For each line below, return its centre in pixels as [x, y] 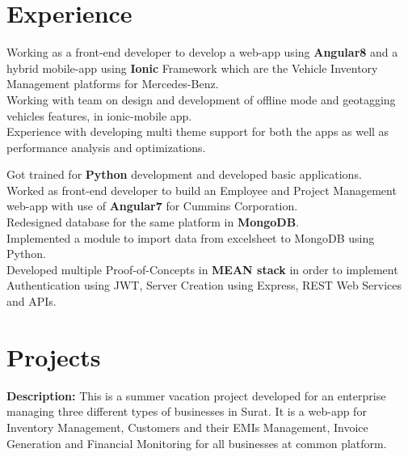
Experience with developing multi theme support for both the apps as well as [198, 131]
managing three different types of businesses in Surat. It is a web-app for [187, 411]
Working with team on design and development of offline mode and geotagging [201, 99]
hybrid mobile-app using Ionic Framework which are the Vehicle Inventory [192, 68]
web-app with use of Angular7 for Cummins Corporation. [152, 206]
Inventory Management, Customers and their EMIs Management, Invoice [187, 427]
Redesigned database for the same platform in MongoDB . [153, 222]
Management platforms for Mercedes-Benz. [113, 84]
